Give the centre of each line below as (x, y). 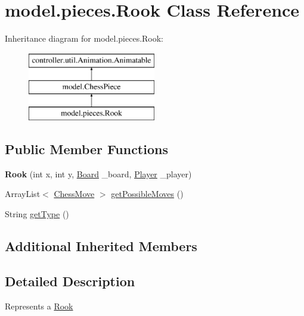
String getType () (37, 214)
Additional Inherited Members (101, 246)
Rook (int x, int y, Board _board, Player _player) (98, 173)
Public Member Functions (86, 149)
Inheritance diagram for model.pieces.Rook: (84, 38)
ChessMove (74, 194)
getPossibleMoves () (147, 194)
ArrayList (23, 194)
